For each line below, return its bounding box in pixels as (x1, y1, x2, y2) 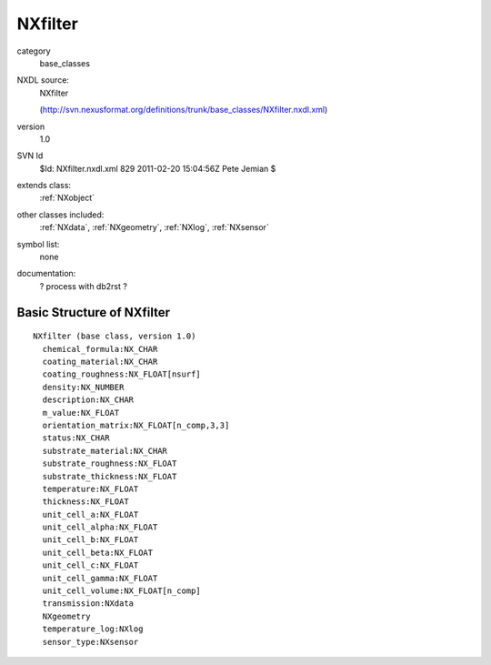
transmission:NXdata (42, 599, 135, 609)
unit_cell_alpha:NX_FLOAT (42, 522, 158, 532)
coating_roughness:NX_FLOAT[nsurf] (42, 369, 202, 379)
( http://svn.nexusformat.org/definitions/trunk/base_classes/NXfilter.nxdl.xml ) (39, 105, 328, 116)
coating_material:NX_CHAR (42, 356, 158, 367)
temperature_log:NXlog (42, 624, 144, 634)
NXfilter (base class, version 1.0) (33, 331, 196, 341)
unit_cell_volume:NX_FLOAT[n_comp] (42, 586, 202, 596)
